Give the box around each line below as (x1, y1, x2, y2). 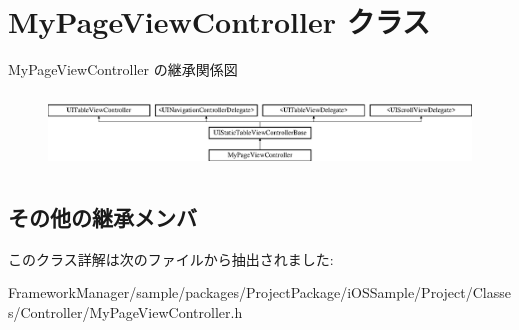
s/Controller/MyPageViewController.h (8, 301, 243, 322)
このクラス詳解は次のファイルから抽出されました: (8, 248, 334, 269)
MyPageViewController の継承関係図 (8, 59, 238, 80)
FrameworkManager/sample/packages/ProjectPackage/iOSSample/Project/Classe (8, 282, 511, 303)
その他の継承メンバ (8, 201, 197, 232)
